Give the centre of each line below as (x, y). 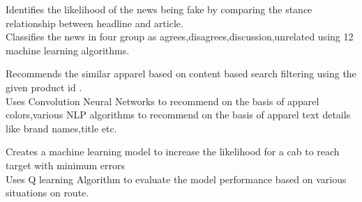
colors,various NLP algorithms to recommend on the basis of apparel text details (178, 115)
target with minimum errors (65, 165)
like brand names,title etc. (61, 128)
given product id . (44, 87)
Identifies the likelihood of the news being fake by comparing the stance (159, 9)
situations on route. (47, 193)
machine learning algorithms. (68, 50)
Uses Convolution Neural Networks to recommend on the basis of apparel (163, 101)
